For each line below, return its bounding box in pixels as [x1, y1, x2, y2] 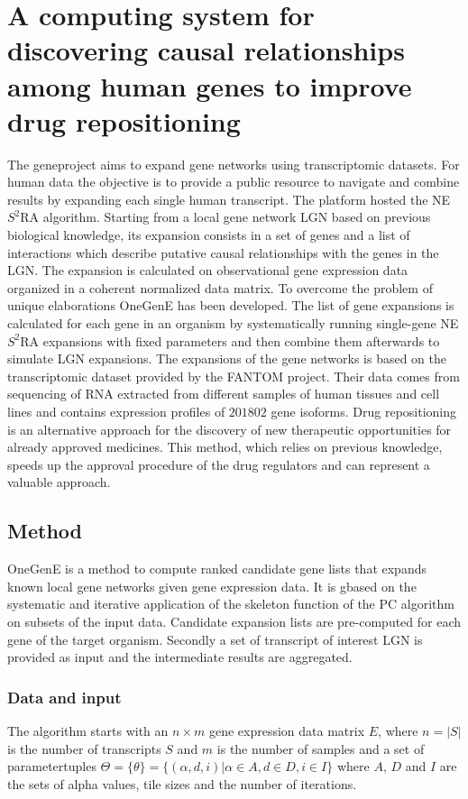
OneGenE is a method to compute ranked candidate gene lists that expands [7, 559, 427, 578]
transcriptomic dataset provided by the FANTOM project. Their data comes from [7, 366, 460, 385]
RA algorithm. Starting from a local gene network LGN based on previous [20, 207, 431, 226]
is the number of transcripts [7, 739, 161, 758]
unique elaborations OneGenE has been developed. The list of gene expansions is [7, 296, 454, 315]
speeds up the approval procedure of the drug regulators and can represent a [7, 455, 430, 473]
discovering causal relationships [7, 32, 405, 69]
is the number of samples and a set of [216, 739, 425, 758]
